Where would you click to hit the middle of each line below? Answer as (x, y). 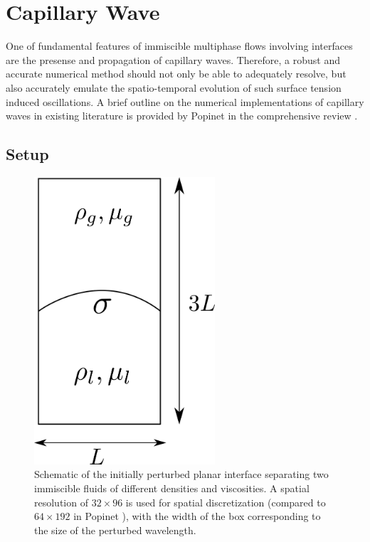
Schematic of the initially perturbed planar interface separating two (181, 474)
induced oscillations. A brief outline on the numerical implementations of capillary (185, 101)
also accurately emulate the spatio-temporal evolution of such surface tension (174, 87)
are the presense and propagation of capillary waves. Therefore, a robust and (173, 59)
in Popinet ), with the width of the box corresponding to (197, 516)
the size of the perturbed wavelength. (115, 530)
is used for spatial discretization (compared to (226, 502)
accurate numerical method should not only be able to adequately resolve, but (176, 74)
